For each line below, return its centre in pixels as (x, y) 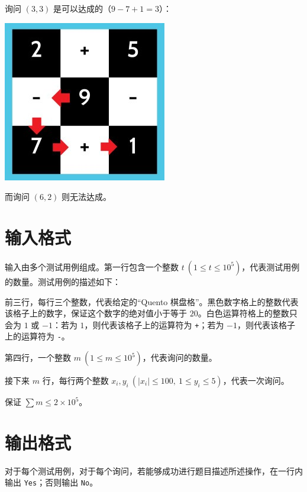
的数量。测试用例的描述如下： (63, 281)
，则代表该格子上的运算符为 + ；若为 (154, 324)
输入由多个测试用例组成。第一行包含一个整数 (92, 266)
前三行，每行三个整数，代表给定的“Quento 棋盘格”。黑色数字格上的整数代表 (152, 301)
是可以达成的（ (83, 8)
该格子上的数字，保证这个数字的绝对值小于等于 (96, 313)
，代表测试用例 (271, 266)
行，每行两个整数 (75, 380)
